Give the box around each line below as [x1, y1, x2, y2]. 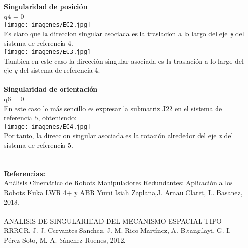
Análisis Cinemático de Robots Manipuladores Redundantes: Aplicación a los [4, 178, 233, 188]
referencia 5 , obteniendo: [4, 113, 77, 123]
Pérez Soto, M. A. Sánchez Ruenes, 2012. [4, 235, 126, 245]
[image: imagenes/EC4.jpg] [4, 123, 91, 130]
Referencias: [4, 168, 45, 178]
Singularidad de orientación [4, 84, 98, 94]
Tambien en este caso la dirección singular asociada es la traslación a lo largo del [4, 55, 244, 66]
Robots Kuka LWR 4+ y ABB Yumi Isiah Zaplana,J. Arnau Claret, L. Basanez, [4, 187, 243, 198]
